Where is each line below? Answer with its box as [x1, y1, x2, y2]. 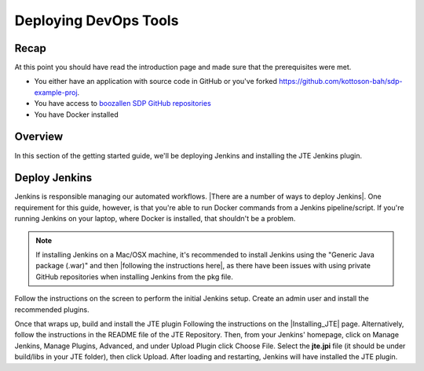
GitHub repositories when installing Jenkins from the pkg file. [35, 271, 233, 282]
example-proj [34, 87, 78, 97]
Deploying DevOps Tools [14, 12, 179, 29]
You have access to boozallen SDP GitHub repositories [34, 99, 211, 108]
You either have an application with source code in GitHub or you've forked [34, 77, 278, 86]
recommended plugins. [14, 304, 90, 314]
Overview [14, 130, 64, 144]
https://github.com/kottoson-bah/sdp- [279, 77, 403, 86]
